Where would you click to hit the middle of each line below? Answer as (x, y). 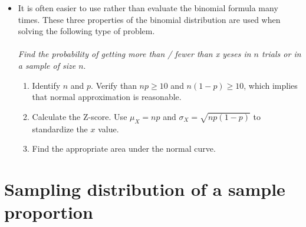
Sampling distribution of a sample (145, 188)
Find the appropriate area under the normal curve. (124, 148)
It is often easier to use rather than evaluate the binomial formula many (148, 8)
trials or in (281, 54)
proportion (49, 212)
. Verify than (114, 85)
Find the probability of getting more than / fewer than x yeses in (134, 54)
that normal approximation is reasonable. (107, 97)
